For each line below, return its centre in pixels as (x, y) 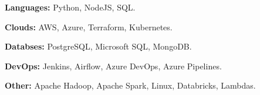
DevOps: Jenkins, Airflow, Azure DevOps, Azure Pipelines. (113, 66)
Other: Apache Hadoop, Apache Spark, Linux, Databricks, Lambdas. (130, 85)
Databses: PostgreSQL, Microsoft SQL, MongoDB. (98, 46)
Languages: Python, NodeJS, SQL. (70, 7)
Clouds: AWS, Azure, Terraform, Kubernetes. (89, 27)
